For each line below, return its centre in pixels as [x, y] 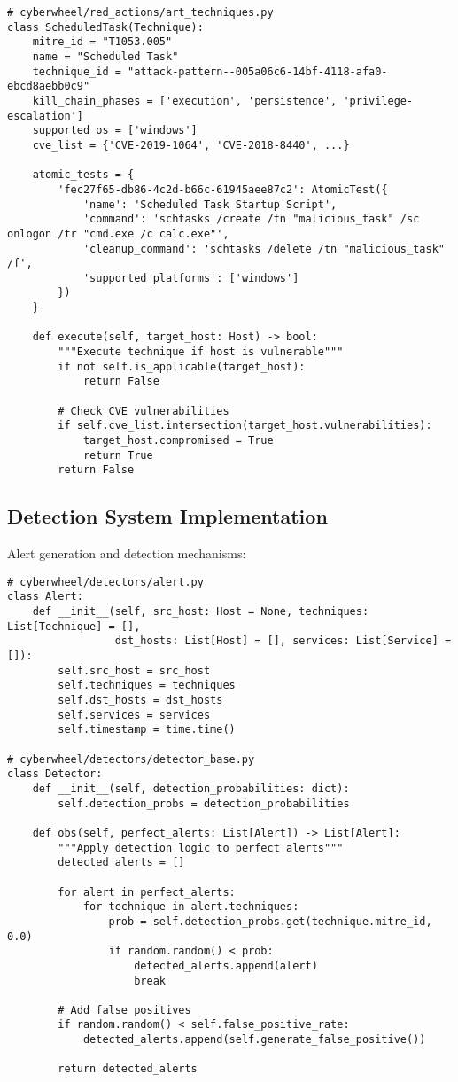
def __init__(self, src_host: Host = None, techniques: [201, 612]
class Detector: [55, 774]
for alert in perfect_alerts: [147, 892]
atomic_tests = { [83, 175]
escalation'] [45, 116]
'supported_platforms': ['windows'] [191, 278]
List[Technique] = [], [74, 626]
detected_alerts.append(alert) [226, 965]
